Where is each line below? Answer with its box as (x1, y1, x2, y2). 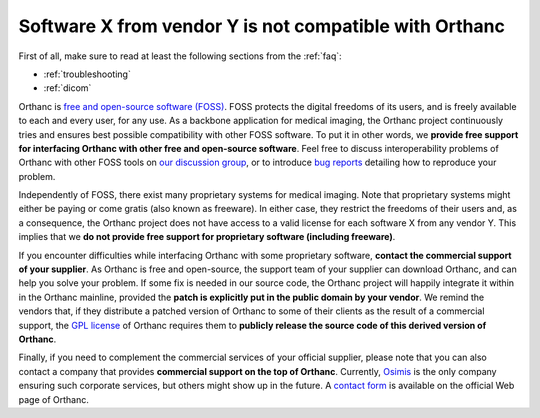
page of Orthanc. (18, 393, 89, 405)
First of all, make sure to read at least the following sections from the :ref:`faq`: (18, 50, 342, 62)
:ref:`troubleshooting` (43, 68, 132, 80)
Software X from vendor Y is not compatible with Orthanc (18, 15, 505, 37)
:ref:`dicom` (43, 82, 92, 94)
